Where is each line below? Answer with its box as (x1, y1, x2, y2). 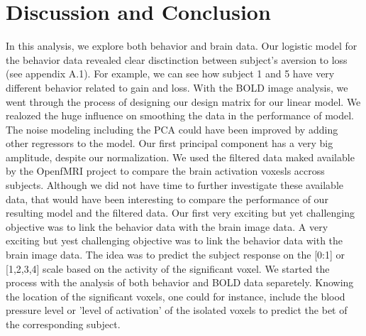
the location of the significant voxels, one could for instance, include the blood (6, 288, 345, 303)
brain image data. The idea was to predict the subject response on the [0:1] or (6, 247, 345, 262)
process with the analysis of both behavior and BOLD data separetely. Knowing (6, 275, 354, 290)
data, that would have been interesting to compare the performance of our (6, 191, 328, 206)
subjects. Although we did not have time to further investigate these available (6, 178, 343, 193)
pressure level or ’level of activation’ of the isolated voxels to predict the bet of (6, 303, 348, 318)
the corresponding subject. (6, 317, 121, 331)
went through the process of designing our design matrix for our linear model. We (6, 94, 361, 109)
